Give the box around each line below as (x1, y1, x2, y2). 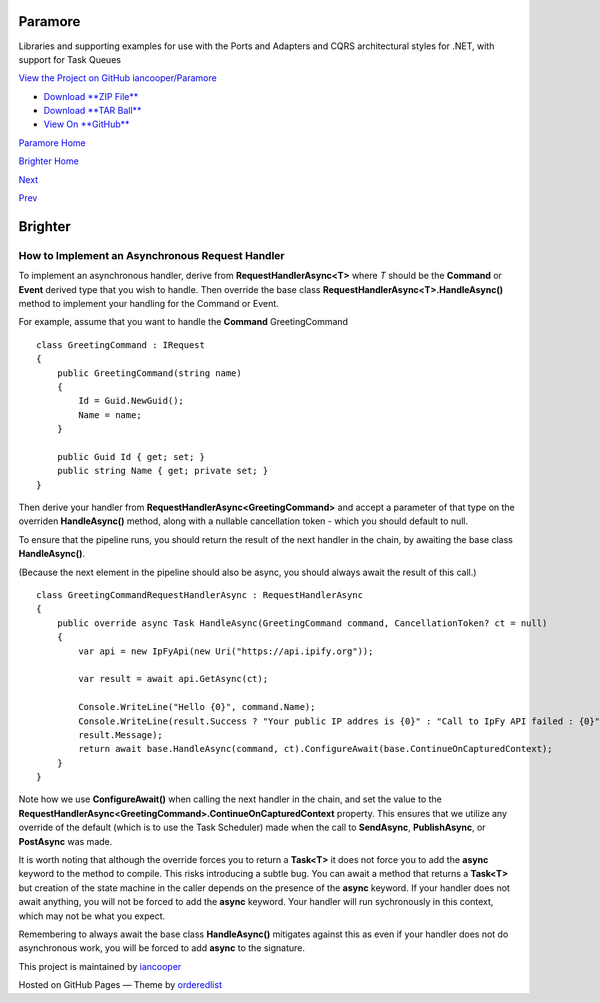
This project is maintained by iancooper (18, 960, 182, 972)
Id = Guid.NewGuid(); (78, 395, 185, 407)
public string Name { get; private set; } (56, 465, 269, 477)
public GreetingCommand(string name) (56, 367, 242, 379)
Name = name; (78, 409, 142, 420)
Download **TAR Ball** (43, 105, 142, 117)
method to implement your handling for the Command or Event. (18, 297, 279, 309)
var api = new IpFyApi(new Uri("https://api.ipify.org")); (78, 645, 374, 657)
